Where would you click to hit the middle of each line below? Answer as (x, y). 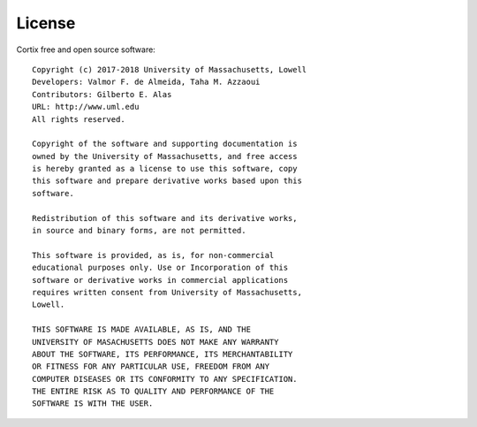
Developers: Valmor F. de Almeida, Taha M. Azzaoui (146, 82)
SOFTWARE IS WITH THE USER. (93, 404)
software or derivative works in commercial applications (160, 280)
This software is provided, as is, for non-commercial (153, 255)
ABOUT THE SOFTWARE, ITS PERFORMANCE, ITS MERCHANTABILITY (163, 354)
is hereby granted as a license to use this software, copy (165, 169)
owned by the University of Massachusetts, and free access (165, 156)
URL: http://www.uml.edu (86, 107)
